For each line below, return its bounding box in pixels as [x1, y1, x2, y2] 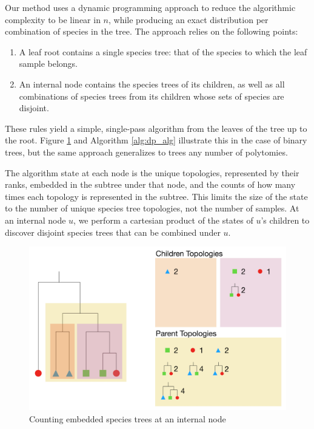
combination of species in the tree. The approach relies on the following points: [5, 25, 298, 38]
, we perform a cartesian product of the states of [73, 213, 253, 226]
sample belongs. [19, 57, 78, 70]
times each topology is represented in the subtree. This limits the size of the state [5, 190, 308, 202]
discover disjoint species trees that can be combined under [5, 225, 221, 238]
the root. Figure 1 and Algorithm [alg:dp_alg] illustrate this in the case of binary [5, 134, 307, 146]
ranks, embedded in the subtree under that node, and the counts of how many [5, 178, 296, 191]
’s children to [261, 213, 310, 226]
